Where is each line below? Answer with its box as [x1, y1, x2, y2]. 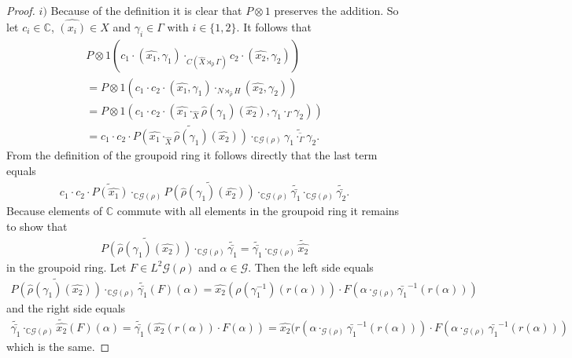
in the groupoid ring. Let [6, 258, 127, 275]
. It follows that [236, 18, 312, 35]
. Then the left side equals [248, 258, 374, 275]
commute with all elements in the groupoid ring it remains [116, 203, 400, 219]
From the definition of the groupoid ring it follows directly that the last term [6, 146, 378, 163]
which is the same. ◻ [6, 338, 110, 354]
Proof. [6, 2, 35, 18]
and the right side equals [6, 299, 126, 316]
